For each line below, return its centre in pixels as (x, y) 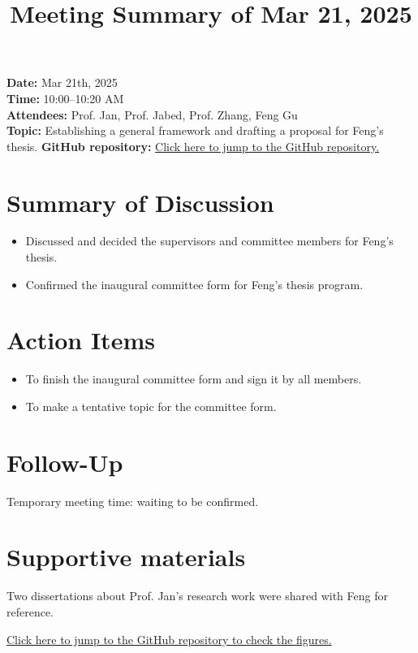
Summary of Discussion (140, 202)
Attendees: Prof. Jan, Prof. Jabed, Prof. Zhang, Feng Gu (152, 114)
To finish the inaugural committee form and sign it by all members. (194, 379)
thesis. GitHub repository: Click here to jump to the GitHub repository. (193, 146)
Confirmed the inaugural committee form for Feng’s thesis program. (194, 284)
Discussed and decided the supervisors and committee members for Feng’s (209, 241)
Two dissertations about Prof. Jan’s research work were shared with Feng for (197, 596)
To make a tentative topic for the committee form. (151, 406)
